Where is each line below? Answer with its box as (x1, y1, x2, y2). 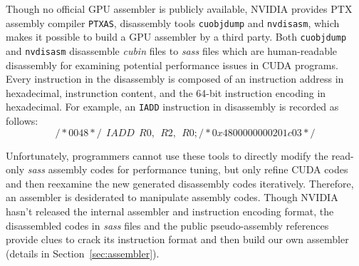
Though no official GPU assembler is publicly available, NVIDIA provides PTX (6, 1, 353, 16)
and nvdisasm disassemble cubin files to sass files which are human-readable (6, 43, 338, 58)
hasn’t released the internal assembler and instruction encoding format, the (6, 203, 334, 218)
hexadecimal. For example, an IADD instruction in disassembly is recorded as (6, 99, 339, 114)
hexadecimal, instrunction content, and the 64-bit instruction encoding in (6, 85, 326, 100)
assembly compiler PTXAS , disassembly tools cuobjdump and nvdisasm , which (6, 15, 340, 30)
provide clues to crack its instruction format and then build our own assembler (6, 232, 349, 247)
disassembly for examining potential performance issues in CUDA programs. (6, 57, 338, 72)
